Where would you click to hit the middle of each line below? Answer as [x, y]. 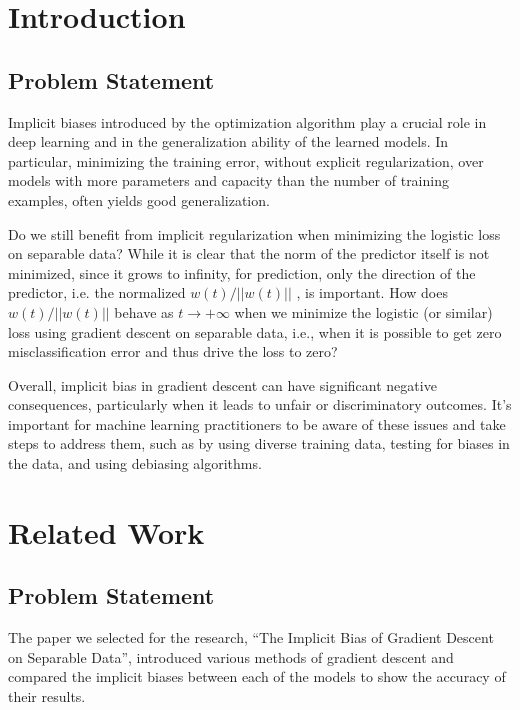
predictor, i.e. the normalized [97, 292]
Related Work [106, 531]
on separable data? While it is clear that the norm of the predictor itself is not [249, 253]
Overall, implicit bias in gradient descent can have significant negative [222, 384]
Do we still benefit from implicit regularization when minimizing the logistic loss [254, 233]
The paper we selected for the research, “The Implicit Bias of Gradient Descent [251, 637]
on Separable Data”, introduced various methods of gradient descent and [231, 656]
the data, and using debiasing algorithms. [135, 463]
